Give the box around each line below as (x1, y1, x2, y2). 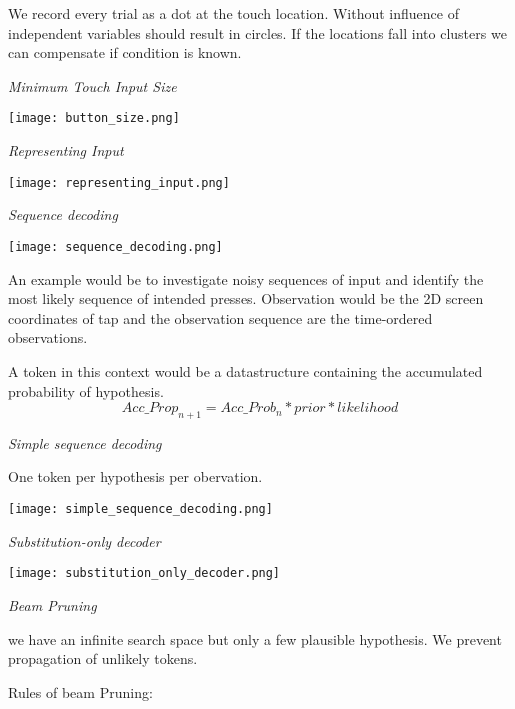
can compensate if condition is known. (8, 42, 242, 63)
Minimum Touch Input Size (8, 75, 177, 96)
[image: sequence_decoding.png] (8, 239, 223, 254)
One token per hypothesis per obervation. (8, 466, 263, 487)
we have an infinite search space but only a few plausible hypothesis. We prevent (8, 628, 502, 649)
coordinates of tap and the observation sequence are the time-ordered (8, 307, 433, 328)
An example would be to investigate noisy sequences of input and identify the (8, 268, 484, 289)
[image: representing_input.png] (8, 175, 230, 190)
